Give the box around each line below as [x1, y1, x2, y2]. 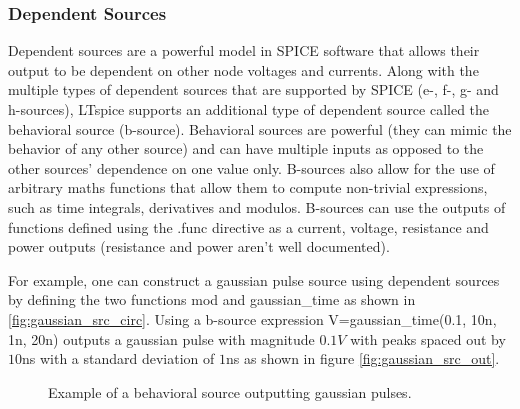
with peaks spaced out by [350, 328, 506, 349]
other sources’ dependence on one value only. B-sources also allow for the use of [8, 157, 495, 178]
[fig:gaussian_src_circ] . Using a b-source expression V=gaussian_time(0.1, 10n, [8, 308, 497, 329]
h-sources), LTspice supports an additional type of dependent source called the [8, 99, 490, 119]
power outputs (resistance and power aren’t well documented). [8, 236, 390, 257]
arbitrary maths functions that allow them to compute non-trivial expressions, [8, 177, 488, 198]
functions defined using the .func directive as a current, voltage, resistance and [8, 216, 489, 237]
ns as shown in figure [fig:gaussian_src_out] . [226, 348, 500, 369]
